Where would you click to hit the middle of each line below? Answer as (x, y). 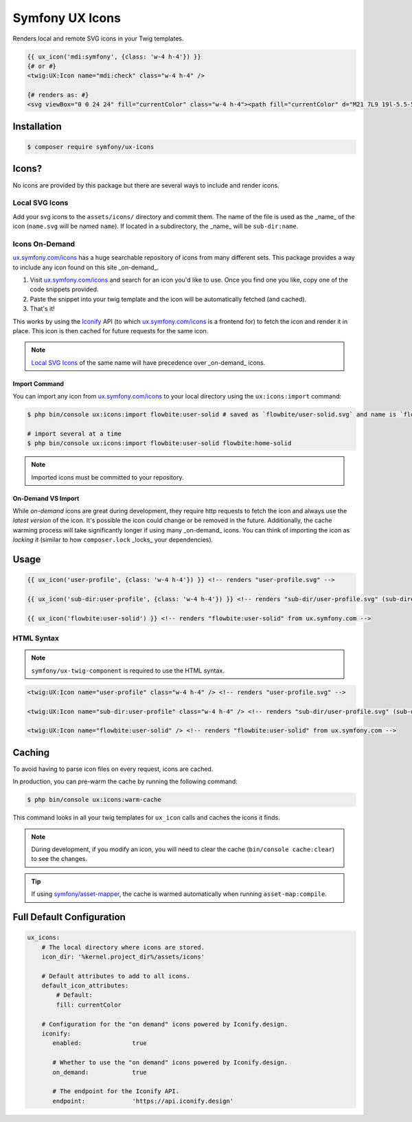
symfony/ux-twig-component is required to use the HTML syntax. (128, 671)
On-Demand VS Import (46, 498)
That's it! (42, 308)
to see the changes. (59, 859)
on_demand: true (100, 1072)
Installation (37, 126)
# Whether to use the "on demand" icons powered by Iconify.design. (170, 1063)
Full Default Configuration (69, 917)
